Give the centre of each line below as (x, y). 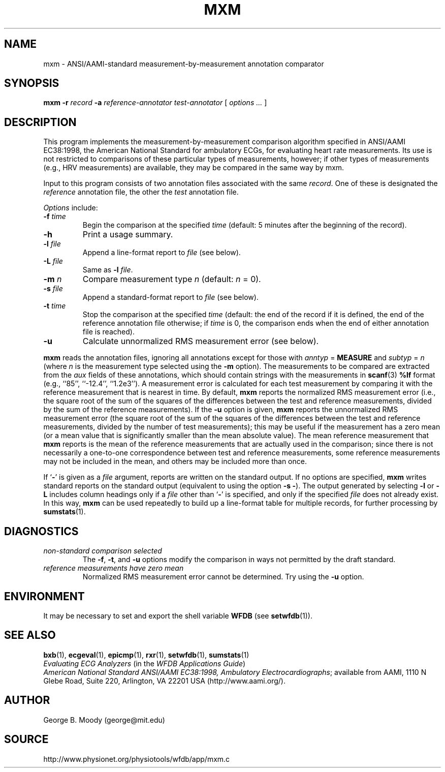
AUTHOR (27, 700)
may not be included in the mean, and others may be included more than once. (175, 461)
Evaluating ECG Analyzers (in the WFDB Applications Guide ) (145, 663)
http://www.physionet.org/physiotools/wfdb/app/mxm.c (137, 759)
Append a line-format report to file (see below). (162, 253)
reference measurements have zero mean (114, 568)
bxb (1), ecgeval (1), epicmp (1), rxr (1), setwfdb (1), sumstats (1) (146, 655)
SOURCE (26, 739)
